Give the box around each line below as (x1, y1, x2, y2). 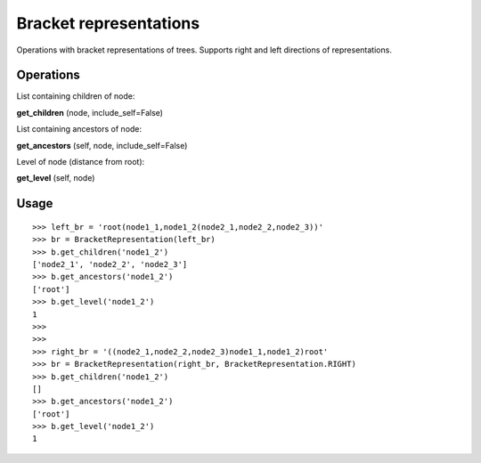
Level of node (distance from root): (16, 157, 145, 167)
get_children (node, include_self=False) (16, 107, 164, 118)
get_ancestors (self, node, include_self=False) (16, 140, 188, 150)
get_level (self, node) (16, 173, 95, 183)
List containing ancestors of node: (16, 124, 143, 134)
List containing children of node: (16, 91, 135, 102)
